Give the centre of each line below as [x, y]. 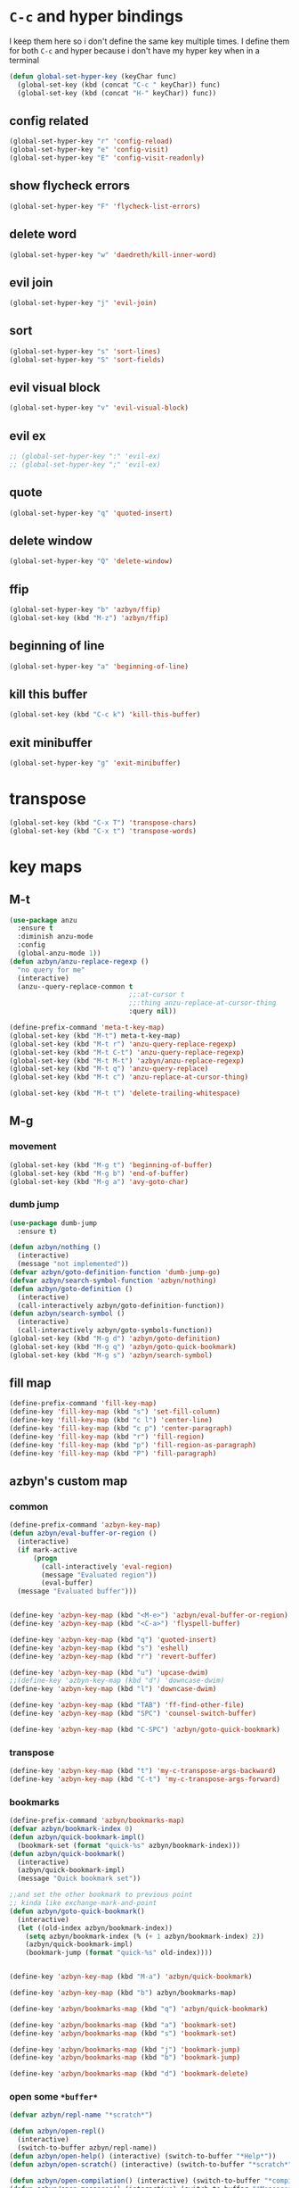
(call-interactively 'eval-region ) [107, 1566]
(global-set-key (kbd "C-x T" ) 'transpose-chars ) [103, 823]
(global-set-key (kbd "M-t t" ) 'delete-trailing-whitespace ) [125, 1094]
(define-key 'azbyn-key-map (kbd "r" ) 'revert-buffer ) [113, 1656]
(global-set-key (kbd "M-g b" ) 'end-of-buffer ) [99, 1173]
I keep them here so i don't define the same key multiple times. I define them [149, 41]
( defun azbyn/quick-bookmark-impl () [77, 1837]
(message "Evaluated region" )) [99, 1575]
